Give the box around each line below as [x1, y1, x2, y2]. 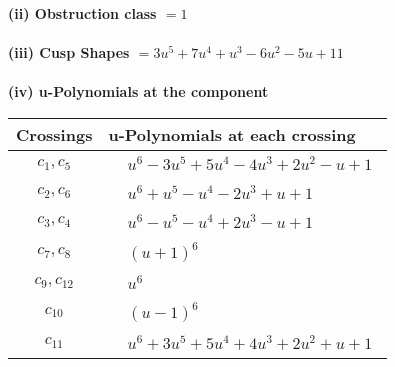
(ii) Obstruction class [8, 3, 157, 23]
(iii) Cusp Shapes [8, 42, 130, 63]
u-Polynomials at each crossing [108, 122, 356, 146]
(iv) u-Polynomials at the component [8, 81, 269, 102]
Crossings [16, 122, 93, 146]
